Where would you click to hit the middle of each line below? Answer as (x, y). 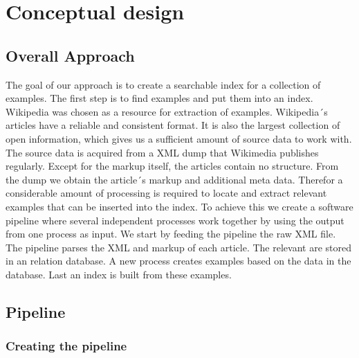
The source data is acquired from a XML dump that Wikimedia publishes (162, 152)
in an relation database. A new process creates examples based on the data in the (178, 261)
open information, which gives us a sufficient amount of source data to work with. (179, 138)
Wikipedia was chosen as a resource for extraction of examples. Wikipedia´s (167, 111)
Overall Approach (70, 55)
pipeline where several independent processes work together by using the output (175, 220)
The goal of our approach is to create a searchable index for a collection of (163, 84)
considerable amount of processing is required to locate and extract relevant (166, 193)
